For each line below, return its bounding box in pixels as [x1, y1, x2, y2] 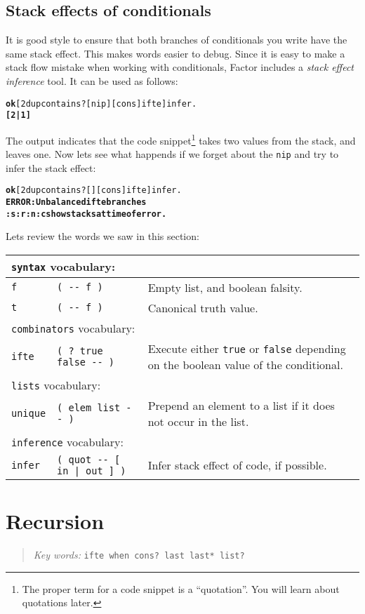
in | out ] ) [57, 465, 126, 476]
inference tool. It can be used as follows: [6, 73, 178, 88]
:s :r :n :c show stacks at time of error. [6, 208, 167, 219]
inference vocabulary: [11, 433, 124, 450]
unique [11, 407, 46, 419]
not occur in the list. [147, 413, 249, 429]
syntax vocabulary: [11, 258, 116, 274]
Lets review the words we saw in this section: [6, 229, 199, 243]
